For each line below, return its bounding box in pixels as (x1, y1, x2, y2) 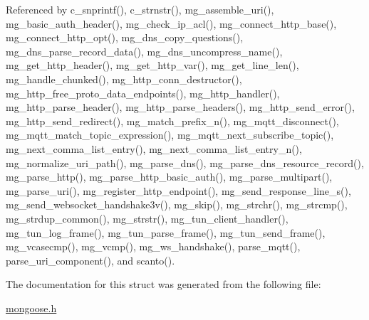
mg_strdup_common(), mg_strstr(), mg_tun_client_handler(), (6, 210, 289, 225)
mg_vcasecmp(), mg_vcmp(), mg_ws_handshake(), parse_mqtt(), (6, 239, 301, 254)
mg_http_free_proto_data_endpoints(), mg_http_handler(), (6, 85, 280, 100)
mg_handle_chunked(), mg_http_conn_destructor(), (6, 71, 242, 86)
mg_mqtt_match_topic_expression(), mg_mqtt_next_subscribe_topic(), (6, 127, 334, 142)
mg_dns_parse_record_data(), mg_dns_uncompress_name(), (6, 43, 283, 58)
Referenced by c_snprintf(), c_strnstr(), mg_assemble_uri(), (6, 2, 274, 16)
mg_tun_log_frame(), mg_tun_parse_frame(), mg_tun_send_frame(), (6, 225, 326, 240)
